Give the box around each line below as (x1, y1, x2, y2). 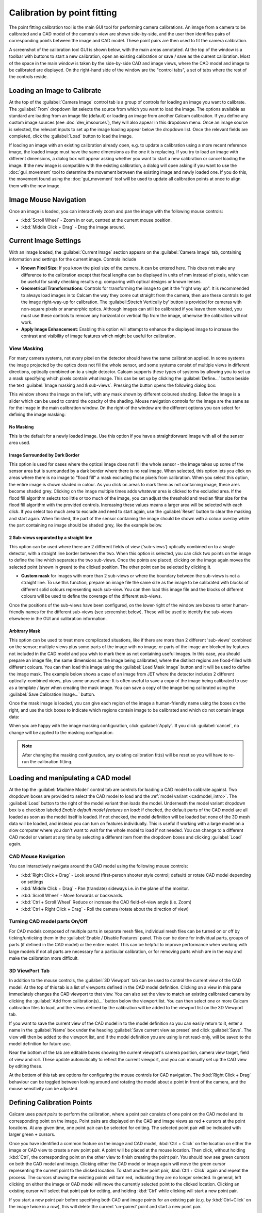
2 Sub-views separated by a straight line (9, 535, 92, 541)
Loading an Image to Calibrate (9, 86, 101, 95)
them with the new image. (9, 182, 61, 189)
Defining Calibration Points (9, 1098, 92, 1107)
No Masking (9, 424, 34, 430)
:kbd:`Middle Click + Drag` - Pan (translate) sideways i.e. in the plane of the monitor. (21, 885, 189, 891)
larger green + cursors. (9, 1131, 55, 1137)
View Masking (9, 345, 44, 352)
